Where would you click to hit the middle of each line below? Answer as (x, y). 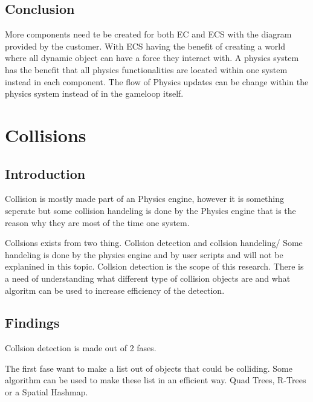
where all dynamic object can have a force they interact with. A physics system (152, 58)
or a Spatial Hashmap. (47, 392)
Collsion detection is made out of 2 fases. (81, 348)
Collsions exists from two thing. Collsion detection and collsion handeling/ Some (154, 243)
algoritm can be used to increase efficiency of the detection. (115, 290)
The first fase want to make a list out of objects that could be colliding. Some (149, 368)
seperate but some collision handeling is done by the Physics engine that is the (150, 210)
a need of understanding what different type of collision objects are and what (148, 278)
